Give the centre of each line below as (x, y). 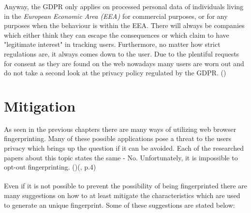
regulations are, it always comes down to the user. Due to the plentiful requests (122, 53)
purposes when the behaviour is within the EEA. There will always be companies (124, 25)
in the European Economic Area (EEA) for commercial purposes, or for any (116, 16)
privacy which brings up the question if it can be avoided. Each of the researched (124, 148)
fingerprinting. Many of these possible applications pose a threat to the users (118, 138)
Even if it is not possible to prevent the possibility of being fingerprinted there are (125, 186)
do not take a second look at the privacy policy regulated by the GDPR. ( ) (115, 73)
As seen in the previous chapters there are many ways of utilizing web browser (120, 129)
